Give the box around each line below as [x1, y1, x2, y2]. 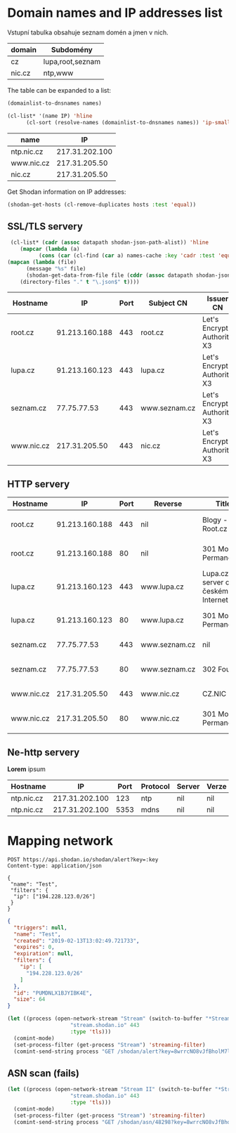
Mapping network [7, 833, 114, 849]
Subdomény [51, 44, 93, 54]
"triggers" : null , [13, 924, 68, 931]
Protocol [140, 782, 170, 791]
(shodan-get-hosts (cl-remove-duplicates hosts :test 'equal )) [7, 201, 197, 208]
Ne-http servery [7, 746, 80, 758]
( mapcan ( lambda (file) [7, 258, 77, 266]
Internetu [202, 595, 233, 605]
